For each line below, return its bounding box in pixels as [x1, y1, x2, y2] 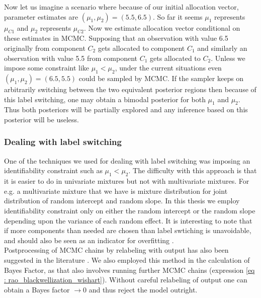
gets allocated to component [98, 42, 185, 53]
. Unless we [211, 52, 245, 63]
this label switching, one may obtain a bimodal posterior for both [4, 94, 206, 104]
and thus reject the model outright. [89, 284, 198, 294]
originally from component [4, 42, 85, 53]
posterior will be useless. [4, 114, 79, 124]
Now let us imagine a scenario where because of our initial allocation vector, [4, 2, 239, 12]
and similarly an [197, 42, 247, 53]
